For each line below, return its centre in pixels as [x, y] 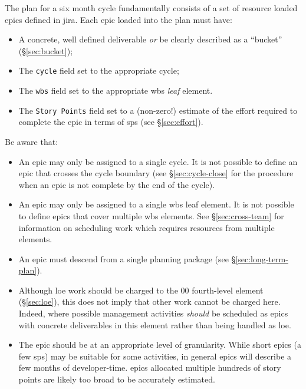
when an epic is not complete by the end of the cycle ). [116, 184]
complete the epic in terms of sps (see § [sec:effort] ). [111, 122]
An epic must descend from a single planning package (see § [127, 258]
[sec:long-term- [262, 258]
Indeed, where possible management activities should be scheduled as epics [153, 313]
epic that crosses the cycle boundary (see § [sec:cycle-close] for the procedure [156, 173]
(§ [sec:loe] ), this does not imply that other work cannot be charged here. [149, 301]
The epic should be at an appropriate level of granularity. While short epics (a [160, 345]
